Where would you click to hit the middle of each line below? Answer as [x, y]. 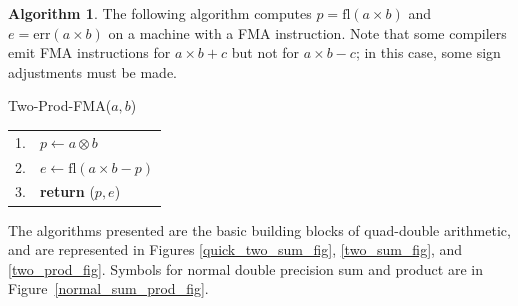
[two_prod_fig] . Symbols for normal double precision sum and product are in [245, 268]
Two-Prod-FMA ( [60, 105]
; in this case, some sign [428, 52]
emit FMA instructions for [89, 52]
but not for [265, 52]
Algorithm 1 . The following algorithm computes [160, 13]
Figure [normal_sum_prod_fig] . [108, 288]
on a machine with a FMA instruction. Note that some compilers [307, 32]
